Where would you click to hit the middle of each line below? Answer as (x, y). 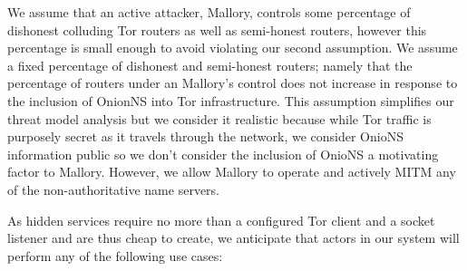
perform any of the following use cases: (115, 255)
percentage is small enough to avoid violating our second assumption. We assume (233, 48)
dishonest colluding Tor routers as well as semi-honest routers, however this (217, 29)
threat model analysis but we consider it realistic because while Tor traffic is (219, 118)
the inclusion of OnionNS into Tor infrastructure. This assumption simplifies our (231, 100)
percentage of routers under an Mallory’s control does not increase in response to (233, 83)
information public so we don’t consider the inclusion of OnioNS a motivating (223, 154)
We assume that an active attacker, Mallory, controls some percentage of (209, 12)
